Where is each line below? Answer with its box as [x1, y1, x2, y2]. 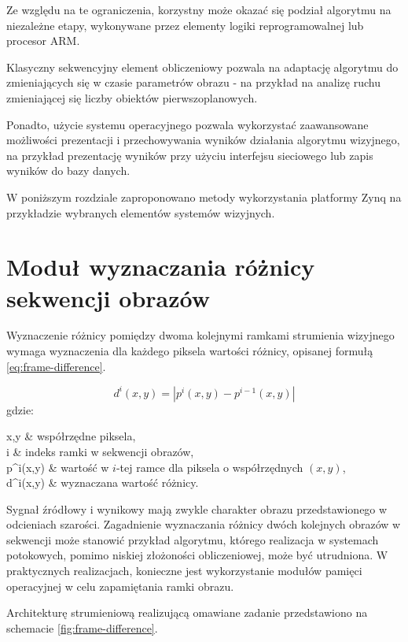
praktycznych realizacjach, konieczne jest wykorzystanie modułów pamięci [6, 562, 362, 579]
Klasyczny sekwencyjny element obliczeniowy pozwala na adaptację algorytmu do [6, 58, 399, 75]
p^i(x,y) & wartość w [6, 458, 109, 475]
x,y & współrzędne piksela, [6, 428, 136, 444]
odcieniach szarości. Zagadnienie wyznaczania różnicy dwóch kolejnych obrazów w [6, 516, 401, 533]
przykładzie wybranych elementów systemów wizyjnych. [6, 204, 275, 221]
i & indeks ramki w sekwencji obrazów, [6, 443, 194, 459]
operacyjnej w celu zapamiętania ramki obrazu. [6, 577, 234, 594]
